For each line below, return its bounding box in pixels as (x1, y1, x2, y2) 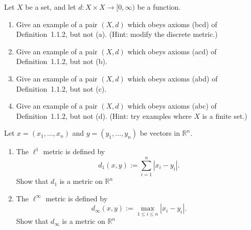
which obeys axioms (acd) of (127, 46, 217, 56)
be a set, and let (25, 2, 76, 12)
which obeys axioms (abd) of (127, 73, 218, 83)
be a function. (137, 2, 181, 12)
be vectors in (140, 128, 180, 138)
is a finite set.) (202, 110, 247, 121)
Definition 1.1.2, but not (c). (16, 83, 107, 94)
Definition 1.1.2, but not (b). (16, 56, 107, 67)
